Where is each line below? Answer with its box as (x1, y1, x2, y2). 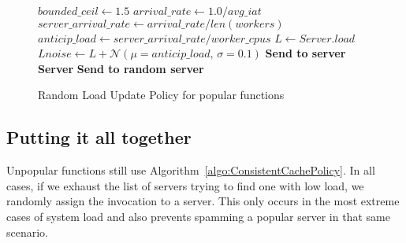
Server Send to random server (38, 60, 204, 76)
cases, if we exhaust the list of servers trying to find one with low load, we (6, 177, 364, 193)
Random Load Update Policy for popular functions (38, 87, 285, 103)
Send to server (265, 45, 346, 61)
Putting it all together (6, 125, 192, 149)
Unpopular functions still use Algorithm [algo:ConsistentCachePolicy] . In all (6, 162, 375, 179)
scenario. (6, 223, 49, 240)
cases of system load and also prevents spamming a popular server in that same (6, 208, 390, 224)
